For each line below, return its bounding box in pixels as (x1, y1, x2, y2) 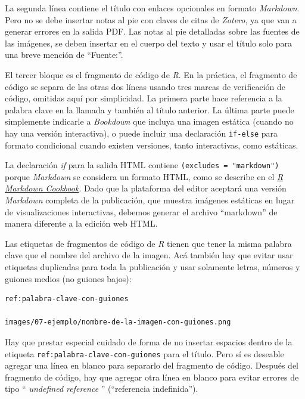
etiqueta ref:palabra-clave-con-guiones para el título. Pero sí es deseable (5, 347, 284, 360)
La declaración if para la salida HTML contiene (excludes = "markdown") (5, 159, 279, 171)
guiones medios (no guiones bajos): (5, 272, 132, 284)
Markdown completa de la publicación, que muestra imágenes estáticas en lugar (5, 194, 295, 206)
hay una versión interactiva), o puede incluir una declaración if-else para (5, 126, 278, 139)
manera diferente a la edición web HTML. (5, 217, 158, 230)
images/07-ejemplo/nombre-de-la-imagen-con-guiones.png (5, 318, 231, 327)
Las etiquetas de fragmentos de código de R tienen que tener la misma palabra (5, 237, 292, 249)
